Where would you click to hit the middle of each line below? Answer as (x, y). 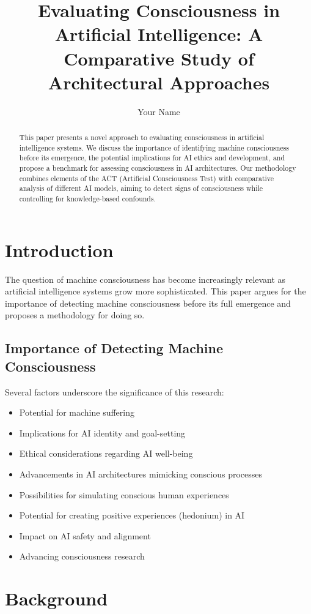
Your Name (159, 111)
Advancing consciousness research (82, 556)
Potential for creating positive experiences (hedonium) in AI (132, 515)
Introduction (59, 249)
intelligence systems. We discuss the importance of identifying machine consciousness (154, 147)
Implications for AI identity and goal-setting (102, 432)
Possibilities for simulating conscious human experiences (124, 494)
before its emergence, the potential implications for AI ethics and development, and (152, 158)
